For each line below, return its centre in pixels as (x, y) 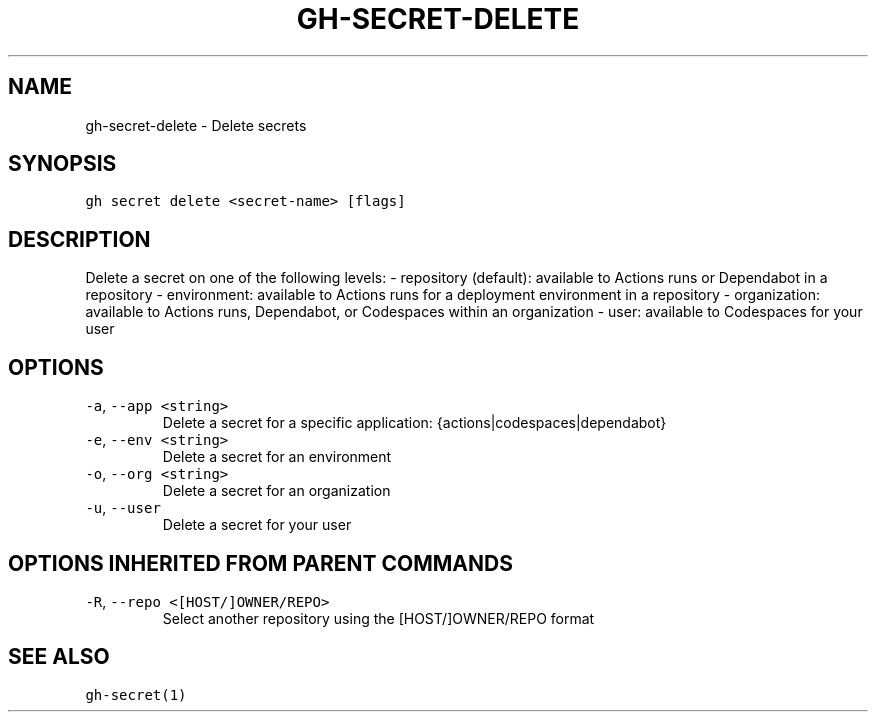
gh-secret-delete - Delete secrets (196, 125)
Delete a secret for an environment (277, 457)
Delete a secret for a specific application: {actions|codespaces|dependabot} (414, 423)
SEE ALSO (59, 657)
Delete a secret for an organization (276, 491)
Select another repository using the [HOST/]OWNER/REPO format (378, 618)
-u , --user (123, 508)
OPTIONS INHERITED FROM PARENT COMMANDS (260, 563)
